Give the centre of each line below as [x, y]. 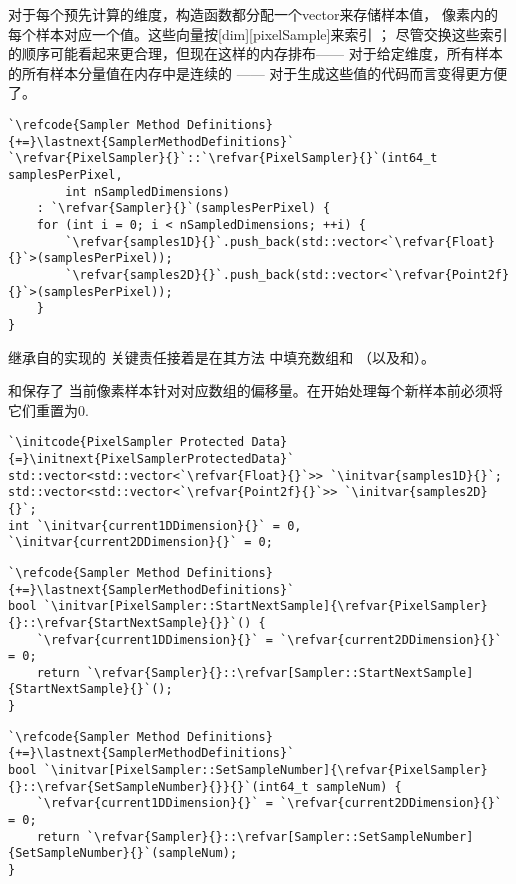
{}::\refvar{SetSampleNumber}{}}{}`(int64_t [158, 786]
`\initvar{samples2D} [416, 492]
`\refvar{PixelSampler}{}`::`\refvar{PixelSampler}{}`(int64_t [223, 158]
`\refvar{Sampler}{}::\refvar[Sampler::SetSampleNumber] [280, 836]
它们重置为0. [48, 409]
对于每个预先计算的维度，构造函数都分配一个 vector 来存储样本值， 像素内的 [253, 14]
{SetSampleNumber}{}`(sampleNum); [123, 853]
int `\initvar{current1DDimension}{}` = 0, [155, 525]
